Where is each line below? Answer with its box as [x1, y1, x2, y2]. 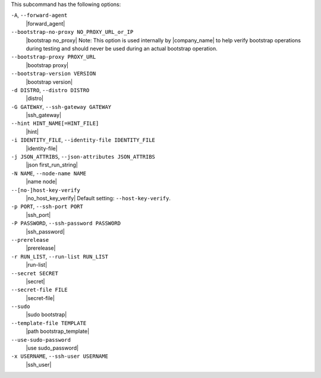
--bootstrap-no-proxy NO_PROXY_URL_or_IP [11, 29, 134, 36]
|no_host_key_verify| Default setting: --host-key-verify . [26, 194, 171, 201]
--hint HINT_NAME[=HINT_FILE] [11, 120, 99, 127]
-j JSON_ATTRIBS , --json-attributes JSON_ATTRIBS [11, 153, 156, 160]
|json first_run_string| [26, 161, 78, 169]
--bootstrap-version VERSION [11, 70, 96, 77]
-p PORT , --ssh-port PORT [11, 203, 83, 210]
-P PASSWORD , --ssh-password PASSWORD [11, 220, 121, 227]
